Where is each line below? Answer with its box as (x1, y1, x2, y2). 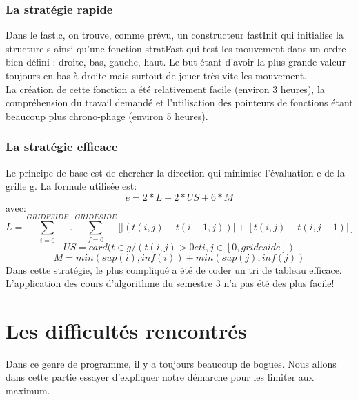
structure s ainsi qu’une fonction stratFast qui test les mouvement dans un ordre (6, 41, 346, 55)
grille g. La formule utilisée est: (6, 179, 137, 193)
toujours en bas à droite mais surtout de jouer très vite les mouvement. (6, 68, 307, 82)
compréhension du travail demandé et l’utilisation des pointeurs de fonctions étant (6, 95, 353, 110)
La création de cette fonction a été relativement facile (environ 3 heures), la (6, 81, 325, 96)
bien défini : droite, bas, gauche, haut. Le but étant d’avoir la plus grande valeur (6, 54, 346, 69)
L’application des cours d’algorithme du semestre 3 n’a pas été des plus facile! (6, 276, 335, 290)
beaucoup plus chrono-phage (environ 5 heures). (6, 108, 208, 123)
